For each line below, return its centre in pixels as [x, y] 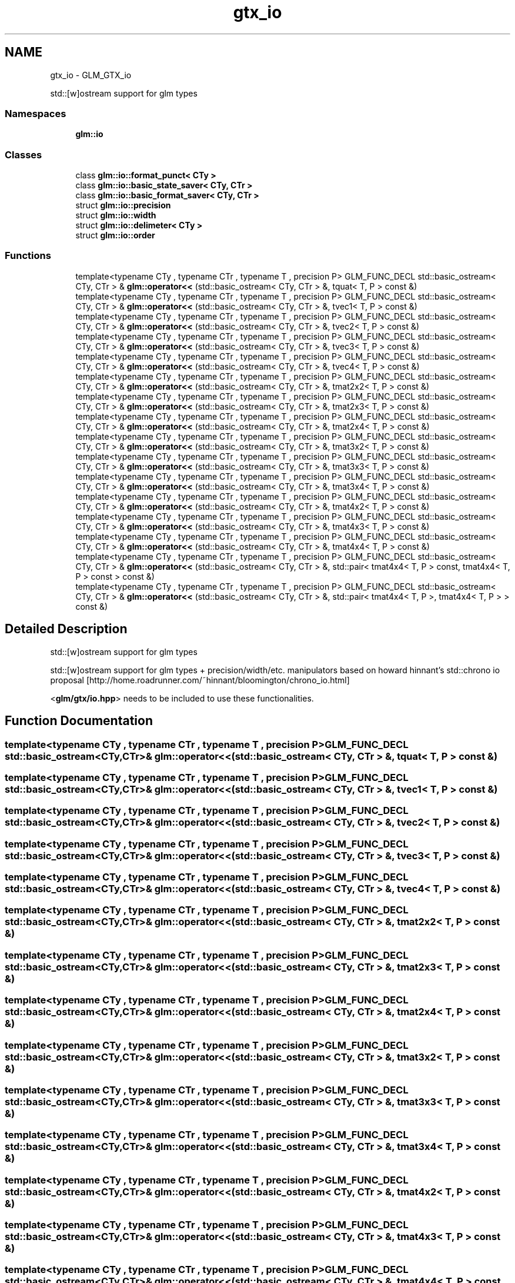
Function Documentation [79, 721]
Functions [28, 256]
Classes [24, 154]
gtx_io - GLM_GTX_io [91, 75]
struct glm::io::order [115, 235]
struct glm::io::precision [123, 205]
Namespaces [36, 113]
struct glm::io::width [116, 215]
